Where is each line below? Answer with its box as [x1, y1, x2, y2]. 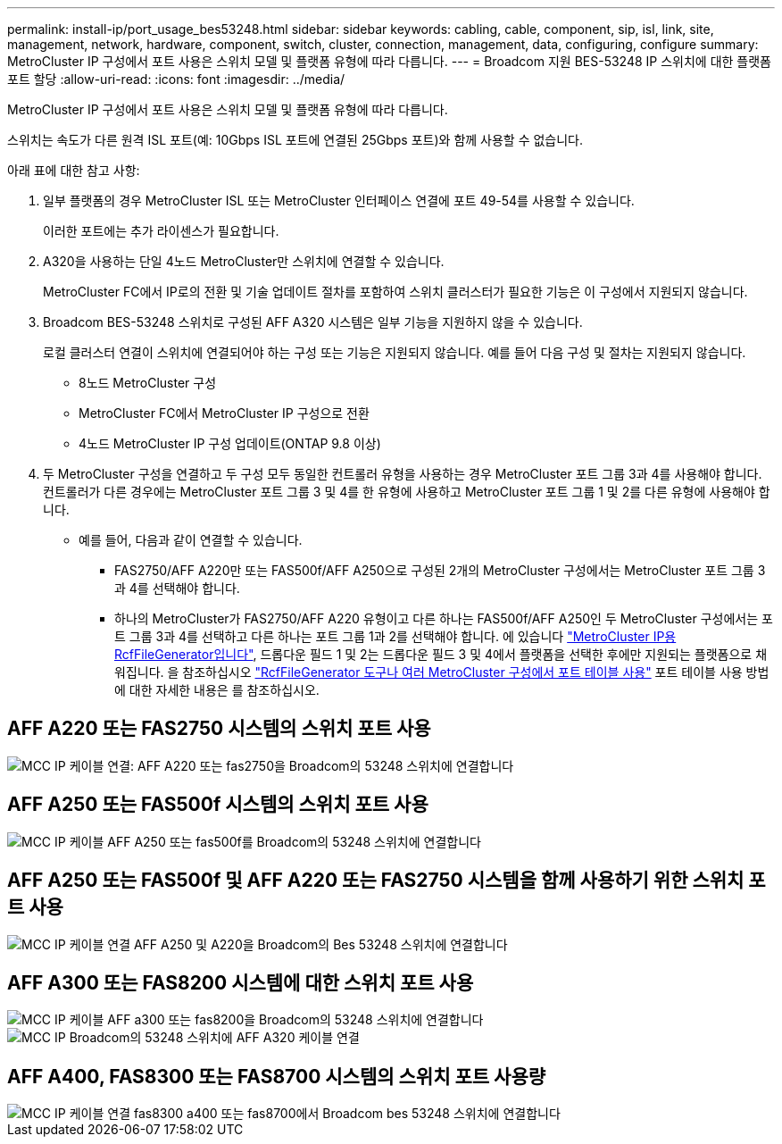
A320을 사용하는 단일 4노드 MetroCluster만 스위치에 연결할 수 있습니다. [43, 254, 445, 269]
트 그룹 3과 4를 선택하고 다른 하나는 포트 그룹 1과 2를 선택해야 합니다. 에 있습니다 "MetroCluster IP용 [114, 629, 677, 644]
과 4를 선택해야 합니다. [114, 580, 240, 596]
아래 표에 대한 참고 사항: [7, 163, 140, 178]
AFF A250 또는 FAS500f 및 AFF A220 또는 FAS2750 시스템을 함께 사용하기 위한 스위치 [7, 869, 745, 892]
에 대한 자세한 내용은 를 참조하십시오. [114, 682, 320, 697]
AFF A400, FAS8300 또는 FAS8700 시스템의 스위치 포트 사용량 [7, 1065, 546, 1088]
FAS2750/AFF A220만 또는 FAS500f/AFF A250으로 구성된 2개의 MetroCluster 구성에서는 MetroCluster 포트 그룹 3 [114, 563, 766, 578]
